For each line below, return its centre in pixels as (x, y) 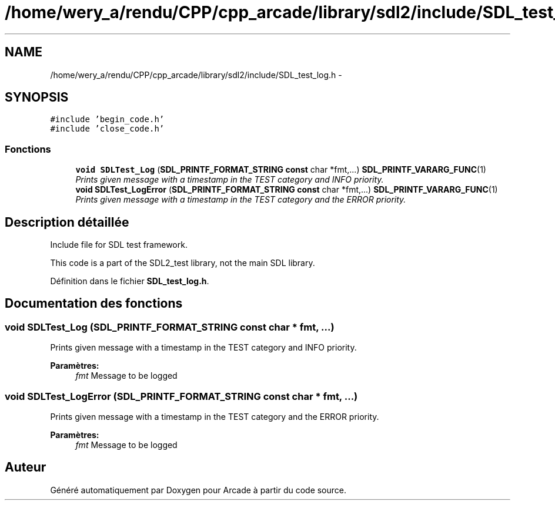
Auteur (26, 467)
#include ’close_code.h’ (107, 129)
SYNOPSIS (37, 97)
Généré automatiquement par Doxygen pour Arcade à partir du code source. (198, 490)
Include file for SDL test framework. (119, 245)
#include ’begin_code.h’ (107, 119)
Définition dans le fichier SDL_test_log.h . (130, 281)
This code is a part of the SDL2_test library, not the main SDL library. (183, 263)
